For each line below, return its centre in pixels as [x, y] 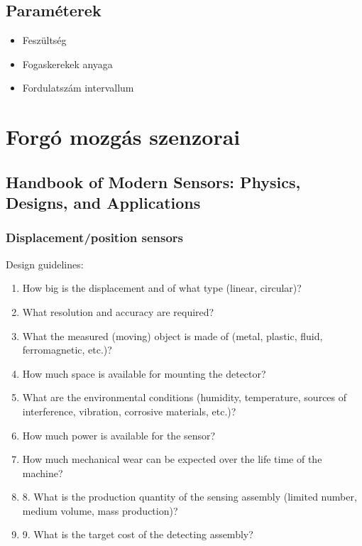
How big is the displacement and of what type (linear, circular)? [162, 288]
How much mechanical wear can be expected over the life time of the [172, 459]
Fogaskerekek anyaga [67, 64]
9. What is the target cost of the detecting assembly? [138, 534]
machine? [43, 473]
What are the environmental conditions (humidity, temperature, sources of [185, 397]
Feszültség [44, 40]
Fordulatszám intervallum [78, 88]
